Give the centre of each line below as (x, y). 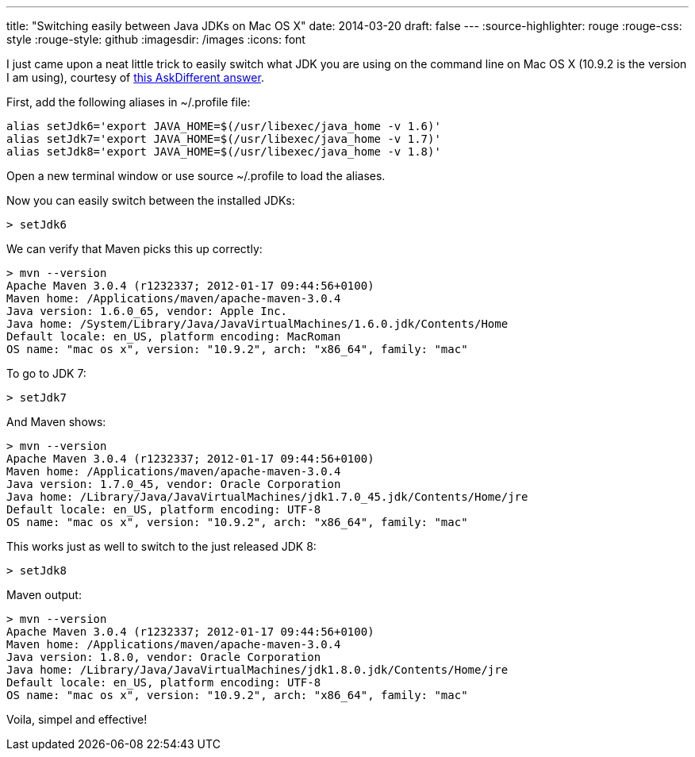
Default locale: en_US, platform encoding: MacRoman (174, 336)
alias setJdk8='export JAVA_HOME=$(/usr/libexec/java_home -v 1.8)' (224, 152)
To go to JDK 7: (46, 373)
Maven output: (44, 595)
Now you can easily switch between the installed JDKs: (151, 200)
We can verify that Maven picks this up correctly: (134, 249)
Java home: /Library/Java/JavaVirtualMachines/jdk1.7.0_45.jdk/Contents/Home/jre (267, 497)
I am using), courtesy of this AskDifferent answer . (135, 77)
